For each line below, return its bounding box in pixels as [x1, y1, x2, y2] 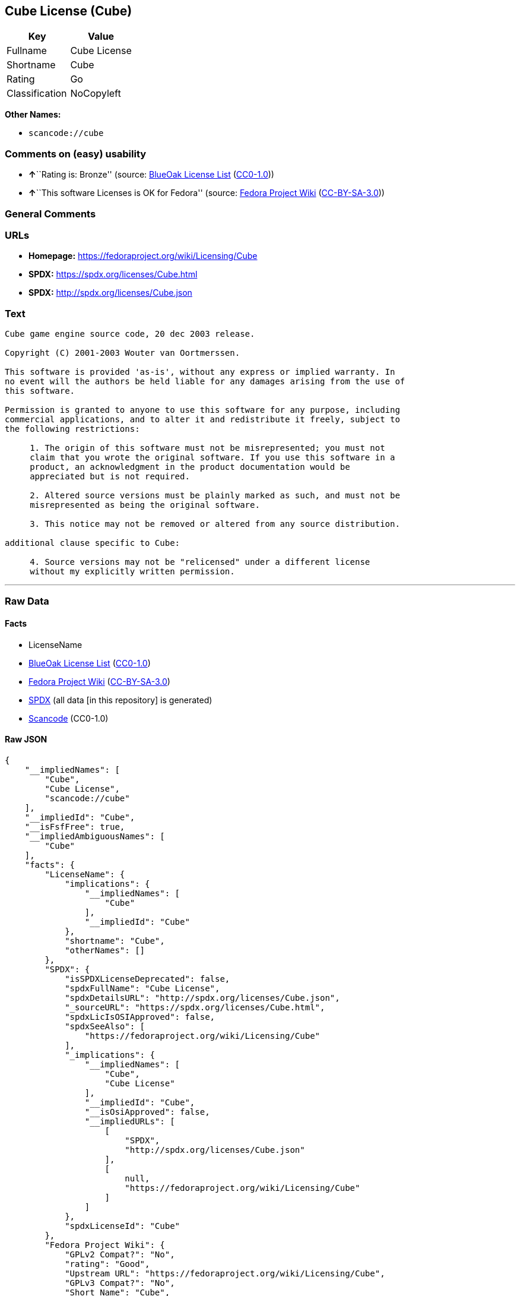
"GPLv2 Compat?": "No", [65, 1249, 175, 1259]
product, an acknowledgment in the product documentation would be [30, 462, 350, 472]
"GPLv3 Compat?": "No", [65, 1278, 175, 1288]
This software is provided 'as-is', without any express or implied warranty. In [5, 367, 395, 377]
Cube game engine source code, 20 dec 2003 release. [5, 329, 255, 339]
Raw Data [5, 595, 49, 608]
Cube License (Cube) [5, 4, 132, 18]
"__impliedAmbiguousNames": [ [24, 831, 165, 841]
